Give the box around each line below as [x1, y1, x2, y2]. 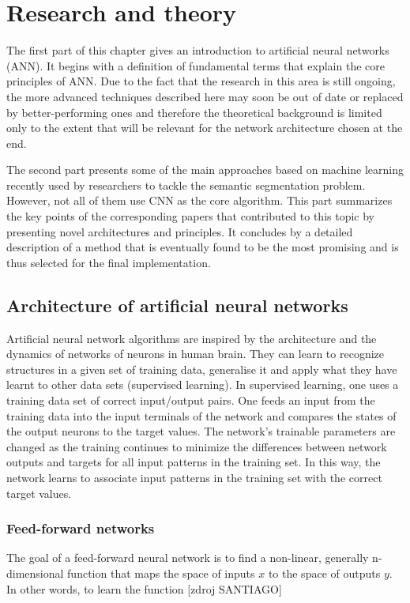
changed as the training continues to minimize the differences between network [6, 438, 387, 454]
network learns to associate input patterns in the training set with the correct [6, 469, 382, 485]
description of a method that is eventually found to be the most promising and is [6, 239, 399, 255]
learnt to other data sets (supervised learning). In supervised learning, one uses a [6, 376, 399, 393]
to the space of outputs [268, 564, 381, 581]
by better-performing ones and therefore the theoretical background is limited [6, 104, 382, 120]
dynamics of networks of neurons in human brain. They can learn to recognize [6, 345, 384, 362]
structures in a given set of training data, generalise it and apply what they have [6, 360, 397, 377]
